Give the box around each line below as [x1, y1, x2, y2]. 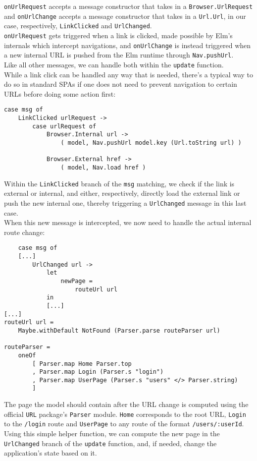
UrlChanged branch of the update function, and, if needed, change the [4, 438, 217, 448]
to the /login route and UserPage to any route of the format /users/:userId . [4, 418, 244, 429]
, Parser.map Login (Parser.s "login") [32, 368, 164, 376]
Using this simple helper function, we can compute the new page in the [4, 428, 220, 439]
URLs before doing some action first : [4, 88, 116, 99]
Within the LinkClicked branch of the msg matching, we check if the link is [4, 178, 235, 188]
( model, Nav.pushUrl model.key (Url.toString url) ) [60, 139, 242, 146]
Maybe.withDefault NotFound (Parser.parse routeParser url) [18, 327, 220, 334]
